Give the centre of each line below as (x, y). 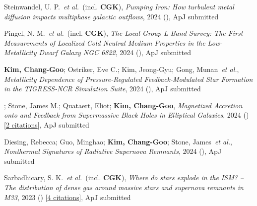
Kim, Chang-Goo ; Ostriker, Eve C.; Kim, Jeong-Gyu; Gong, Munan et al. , (122, 69)
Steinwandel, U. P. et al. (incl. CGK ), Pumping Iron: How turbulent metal (119, 6)
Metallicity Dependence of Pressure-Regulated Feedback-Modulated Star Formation (128, 79)
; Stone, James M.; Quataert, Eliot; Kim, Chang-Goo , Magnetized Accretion (123, 105)
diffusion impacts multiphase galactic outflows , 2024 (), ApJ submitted (111, 16)
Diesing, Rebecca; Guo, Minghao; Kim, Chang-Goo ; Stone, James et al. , (118, 141)
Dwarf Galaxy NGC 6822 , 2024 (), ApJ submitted (115, 52)
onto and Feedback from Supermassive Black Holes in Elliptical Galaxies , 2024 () (127, 115)
